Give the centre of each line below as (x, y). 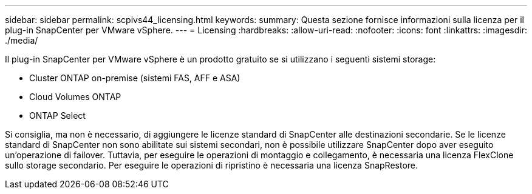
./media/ (22, 40)
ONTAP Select (57, 115)
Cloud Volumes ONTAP (75, 97)
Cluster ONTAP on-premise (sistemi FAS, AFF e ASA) (135, 78)
